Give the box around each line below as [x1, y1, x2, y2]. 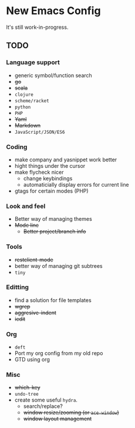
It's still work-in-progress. [6, 24, 69, 31]
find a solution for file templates [14, 296, 92, 304]
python [14, 104, 31, 110]
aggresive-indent [14, 309, 57, 316]
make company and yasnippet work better [14, 156, 117, 163]
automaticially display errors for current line [23, 181, 129, 188]
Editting [6, 283, 29, 291]
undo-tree [14, 391, 39, 397]
